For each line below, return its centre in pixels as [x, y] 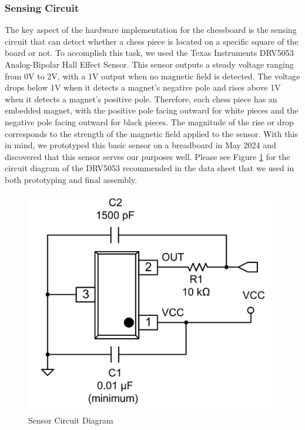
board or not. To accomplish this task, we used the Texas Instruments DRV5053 [149, 53]
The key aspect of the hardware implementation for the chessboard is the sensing [151, 30]
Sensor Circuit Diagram [71, 420]
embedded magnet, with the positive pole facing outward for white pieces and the [152, 110]
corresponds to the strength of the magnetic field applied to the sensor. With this [151, 133]
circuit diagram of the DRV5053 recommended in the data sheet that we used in [150, 168]
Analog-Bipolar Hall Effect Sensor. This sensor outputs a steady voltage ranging [149, 64]
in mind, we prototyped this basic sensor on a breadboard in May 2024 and [140, 145]
